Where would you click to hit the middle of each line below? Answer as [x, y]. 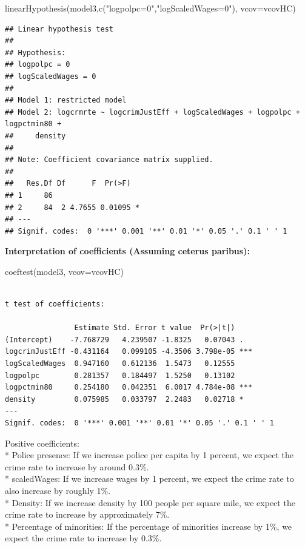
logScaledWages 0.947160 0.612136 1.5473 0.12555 [120, 364]
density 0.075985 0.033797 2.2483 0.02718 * [124, 399]
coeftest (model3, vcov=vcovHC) [65, 271]
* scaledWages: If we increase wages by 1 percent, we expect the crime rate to [149, 479]
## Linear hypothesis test [59, 29]
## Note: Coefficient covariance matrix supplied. [109, 160]
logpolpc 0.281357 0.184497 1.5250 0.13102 [120, 375]
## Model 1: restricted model [66, 100]
